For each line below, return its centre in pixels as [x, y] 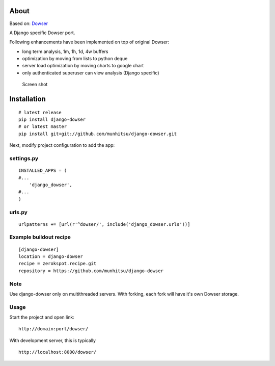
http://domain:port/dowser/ [53, 329]
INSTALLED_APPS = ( [43, 171]
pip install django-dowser [52, 120]
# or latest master [43, 127]
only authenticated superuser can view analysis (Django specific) [91, 73]
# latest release [40, 112]
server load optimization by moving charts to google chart [83, 66]
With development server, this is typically [53, 340]
